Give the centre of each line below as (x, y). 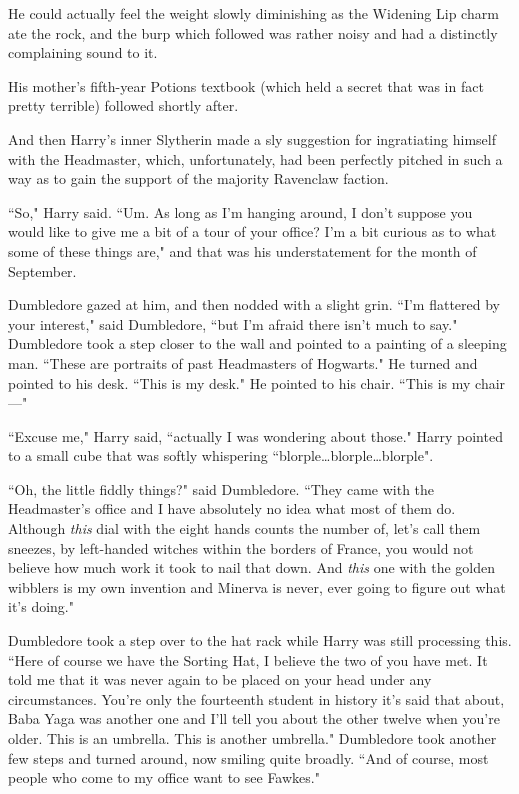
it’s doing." (41, 606)
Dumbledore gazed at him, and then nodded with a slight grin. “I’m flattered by (254, 304)
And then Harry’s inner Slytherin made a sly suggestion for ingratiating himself (252, 138)
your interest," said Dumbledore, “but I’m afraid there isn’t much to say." (233, 323)
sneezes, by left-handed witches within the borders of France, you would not (241, 547)
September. (42, 270)
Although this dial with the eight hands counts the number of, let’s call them (244, 528)
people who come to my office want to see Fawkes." (164, 777)
